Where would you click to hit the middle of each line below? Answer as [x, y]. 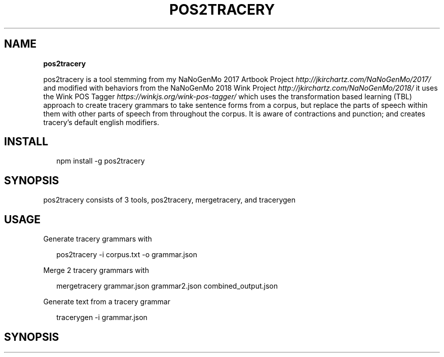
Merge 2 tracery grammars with [96, 270]
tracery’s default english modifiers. [101, 122]
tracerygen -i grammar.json [102, 318]
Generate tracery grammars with [98, 239]
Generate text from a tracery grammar [107, 302]
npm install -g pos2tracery [101, 161]
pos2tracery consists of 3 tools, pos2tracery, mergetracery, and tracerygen [170, 200]
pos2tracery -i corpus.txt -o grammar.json [127, 255]
